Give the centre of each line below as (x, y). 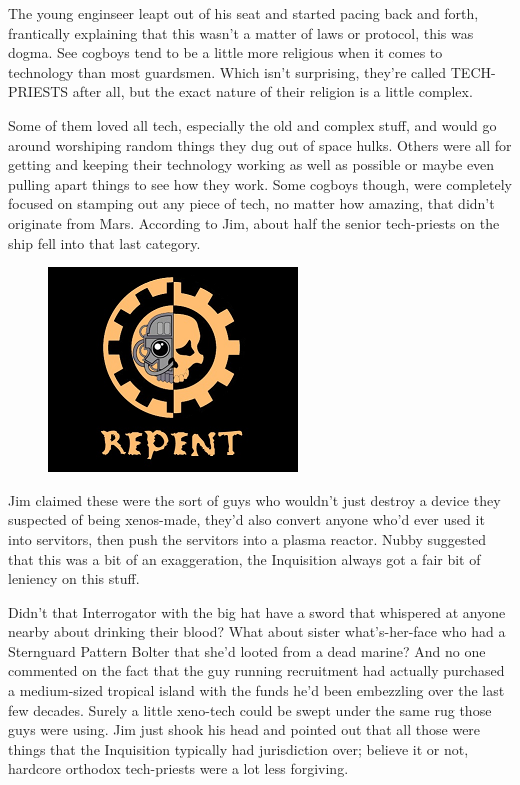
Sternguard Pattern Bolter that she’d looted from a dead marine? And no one (247, 650)
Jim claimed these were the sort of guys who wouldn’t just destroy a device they (254, 499)
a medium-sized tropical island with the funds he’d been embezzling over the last (256, 690)
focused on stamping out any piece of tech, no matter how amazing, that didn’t (251, 203)
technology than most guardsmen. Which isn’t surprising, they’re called (227, 71)
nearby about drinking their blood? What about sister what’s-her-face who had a (257, 631)
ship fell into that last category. (104, 242)
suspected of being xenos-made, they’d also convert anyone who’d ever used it (246, 519)
